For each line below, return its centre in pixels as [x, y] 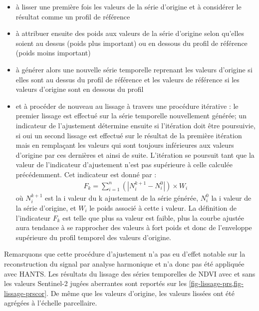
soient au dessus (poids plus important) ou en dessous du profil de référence [131, 43]
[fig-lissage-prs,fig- [216, 283]
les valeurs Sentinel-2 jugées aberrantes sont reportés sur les [95, 283]
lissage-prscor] [25, 293]
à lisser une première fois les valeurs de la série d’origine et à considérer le [129, 6]
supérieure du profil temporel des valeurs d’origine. [94, 237]
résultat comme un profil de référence [73, 16]
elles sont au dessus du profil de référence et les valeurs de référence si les [128, 79]
